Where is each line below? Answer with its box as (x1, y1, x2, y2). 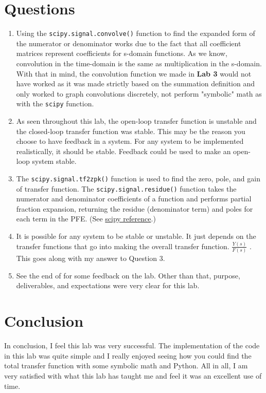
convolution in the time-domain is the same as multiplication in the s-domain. (16, 58, 262, 68)
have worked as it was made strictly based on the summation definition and (16, 78, 255, 89)
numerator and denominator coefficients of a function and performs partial (16, 193, 252, 204)
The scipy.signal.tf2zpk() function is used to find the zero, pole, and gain (16, 173, 260, 183)
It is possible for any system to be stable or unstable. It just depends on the (16, 231, 256, 241)
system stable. (32, 156, 77, 166)
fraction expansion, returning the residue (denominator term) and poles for (16, 203, 253, 214)
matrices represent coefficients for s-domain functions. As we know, (16, 48, 227, 59)
